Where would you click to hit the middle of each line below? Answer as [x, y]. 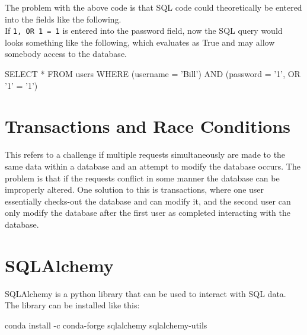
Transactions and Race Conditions [148, 126]
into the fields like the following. [63, 19]
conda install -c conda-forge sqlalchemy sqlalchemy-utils [106, 325]
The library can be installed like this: [72, 305]
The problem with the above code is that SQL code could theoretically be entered [153, 7]
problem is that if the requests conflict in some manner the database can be [142, 178]
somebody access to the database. [66, 54]
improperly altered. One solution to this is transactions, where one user [135, 189]
